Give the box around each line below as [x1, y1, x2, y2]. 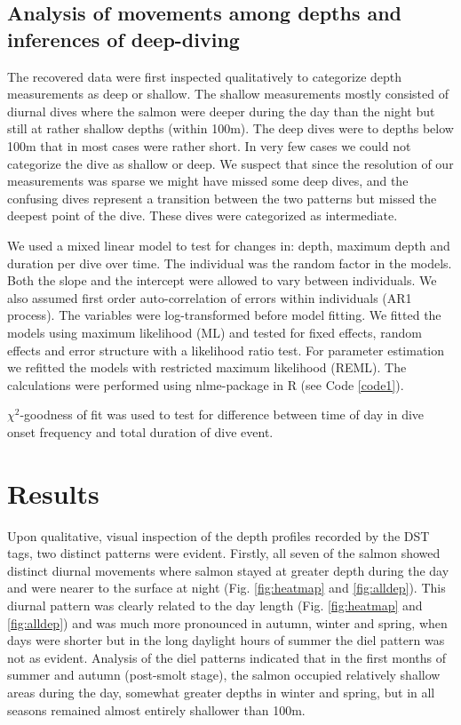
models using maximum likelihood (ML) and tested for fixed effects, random [7, 323, 422, 341]
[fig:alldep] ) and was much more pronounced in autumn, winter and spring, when [7, 613, 448, 632]
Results [7, 474, 99, 511]
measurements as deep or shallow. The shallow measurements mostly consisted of [7, 84, 449, 103]
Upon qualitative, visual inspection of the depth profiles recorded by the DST [7, 526, 430, 545]
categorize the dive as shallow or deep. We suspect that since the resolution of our [7, 154, 454, 172]
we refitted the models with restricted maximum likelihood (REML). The [7, 358, 407, 377]
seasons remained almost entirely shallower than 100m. [7, 700, 306, 719]
